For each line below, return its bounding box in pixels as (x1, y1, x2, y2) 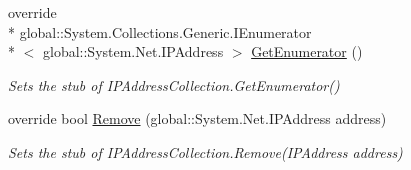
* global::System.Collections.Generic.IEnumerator (8, 21, 312, 42)
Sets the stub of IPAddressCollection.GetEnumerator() (8, 74, 340, 95)
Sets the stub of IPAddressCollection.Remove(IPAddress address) (8, 141, 403, 162)
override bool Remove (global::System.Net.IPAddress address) (8, 108, 387, 129)
